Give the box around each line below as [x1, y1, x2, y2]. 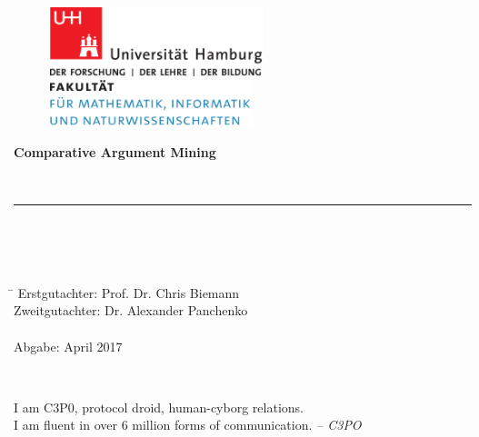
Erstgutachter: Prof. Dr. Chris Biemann [17, 283, 240, 302]
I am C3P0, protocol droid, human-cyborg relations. [14, 397, 304, 416]
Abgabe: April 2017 [14, 336, 123, 355]
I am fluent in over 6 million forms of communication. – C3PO [14, 415, 362, 434]
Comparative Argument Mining [14, 142, 216, 161]
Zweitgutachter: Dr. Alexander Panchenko [14, 301, 248, 320]
